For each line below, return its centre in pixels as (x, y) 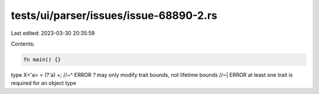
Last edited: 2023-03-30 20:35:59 (53, 33)
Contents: (23, 44)
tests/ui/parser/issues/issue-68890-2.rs (114, 15)
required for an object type (44, 83)
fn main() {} (42, 59)
